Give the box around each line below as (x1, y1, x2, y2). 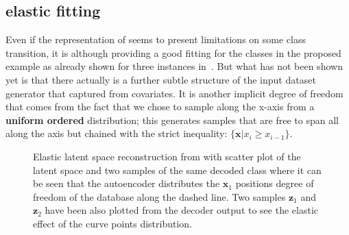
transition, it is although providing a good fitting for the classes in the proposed (5, 45, 341, 60)
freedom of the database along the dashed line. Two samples (33, 189, 286, 203)
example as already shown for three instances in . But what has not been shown (5, 59, 343, 73)
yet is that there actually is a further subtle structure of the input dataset (5, 72, 316, 86)
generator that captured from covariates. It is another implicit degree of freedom (5, 86, 344, 100)
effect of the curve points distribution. (33, 216, 193, 230)
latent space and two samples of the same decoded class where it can (33, 162, 322, 177)
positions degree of (235, 176, 314, 190)
